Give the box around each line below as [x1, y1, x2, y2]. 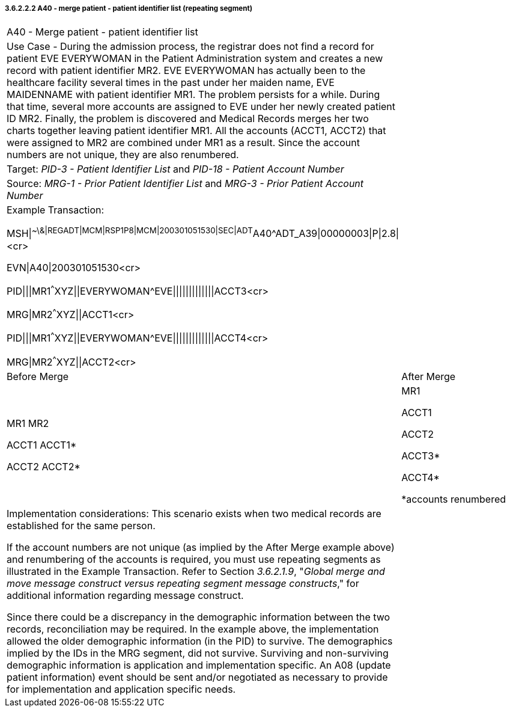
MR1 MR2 [7, 417, 49, 430]
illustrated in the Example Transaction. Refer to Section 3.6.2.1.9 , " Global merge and [7, 565, 385, 578]
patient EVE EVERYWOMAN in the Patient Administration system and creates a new [7, 52, 383, 65]
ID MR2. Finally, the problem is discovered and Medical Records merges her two [7, 112, 369, 125]
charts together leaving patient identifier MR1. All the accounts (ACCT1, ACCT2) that [7, 124, 386, 137]
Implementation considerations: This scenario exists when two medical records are [7, 508, 381, 520]
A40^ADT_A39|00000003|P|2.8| [252, 227, 399, 240]
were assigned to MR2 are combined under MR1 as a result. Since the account [7, 137, 360, 149]
